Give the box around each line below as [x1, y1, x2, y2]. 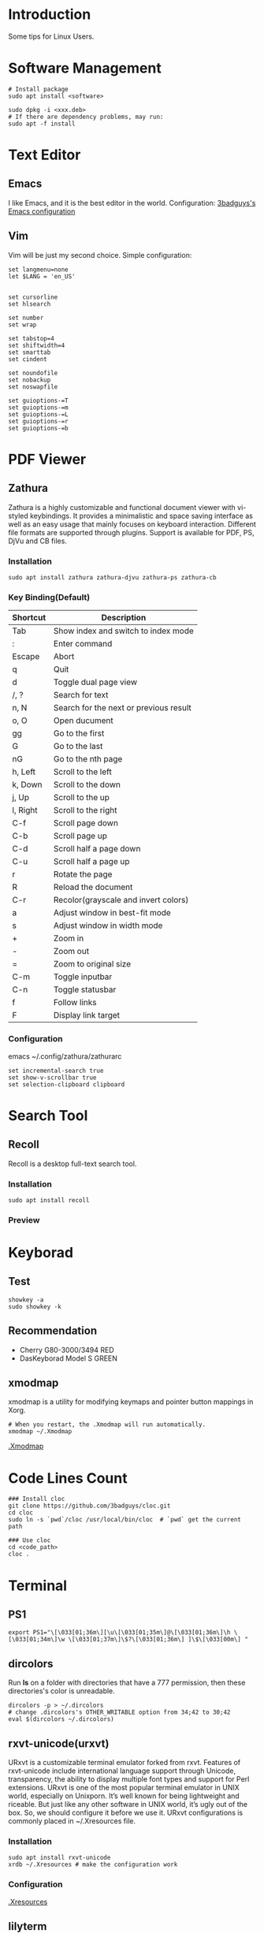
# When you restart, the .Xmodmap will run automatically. [8, 1421, 206, 1428]
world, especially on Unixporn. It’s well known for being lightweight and [8, 1791, 240, 1801]
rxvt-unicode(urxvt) [8, 1737, 110, 1750]
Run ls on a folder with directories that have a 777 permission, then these [8, 1678, 246, 1688]
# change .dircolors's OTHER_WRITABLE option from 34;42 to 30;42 [8, 1708, 231, 1716]
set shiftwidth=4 [8, 341, 65, 349]
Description [101, 613, 147, 624]
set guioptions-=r [8, 417, 69, 425]
